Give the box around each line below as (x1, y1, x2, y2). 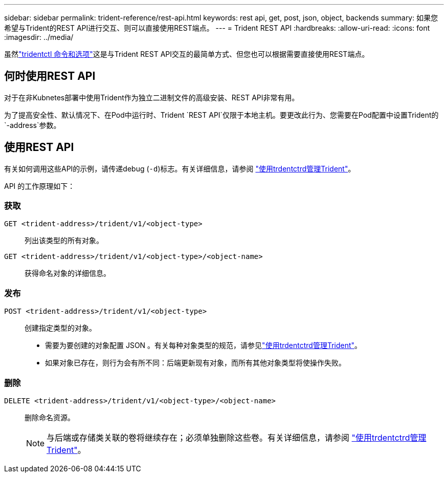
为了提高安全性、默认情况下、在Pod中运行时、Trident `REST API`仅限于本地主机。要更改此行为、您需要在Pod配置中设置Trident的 (4, 110, 439, 119)
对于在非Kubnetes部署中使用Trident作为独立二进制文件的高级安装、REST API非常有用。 (4, 93, 299, 102)
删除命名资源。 (25, 413, 75, 422)
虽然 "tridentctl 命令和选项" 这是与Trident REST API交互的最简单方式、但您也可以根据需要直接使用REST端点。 (4, 50, 369, 58)
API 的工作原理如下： (4, 181, 75, 190)
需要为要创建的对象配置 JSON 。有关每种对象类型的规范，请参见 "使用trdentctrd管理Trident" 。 (45, 341, 362, 350)
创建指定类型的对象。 (25, 323, 96, 333)
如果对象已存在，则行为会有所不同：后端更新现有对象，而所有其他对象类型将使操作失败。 (45, 358, 346, 367)
